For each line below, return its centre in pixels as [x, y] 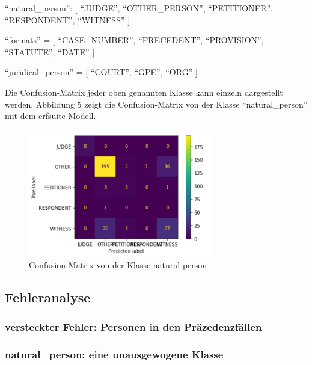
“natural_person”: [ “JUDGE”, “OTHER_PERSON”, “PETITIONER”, [139, 8]
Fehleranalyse [48, 297]
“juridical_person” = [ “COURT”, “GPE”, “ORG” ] [101, 72]
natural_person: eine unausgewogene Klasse [114, 354]
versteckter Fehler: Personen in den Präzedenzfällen [133, 327]
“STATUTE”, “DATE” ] [50, 51]
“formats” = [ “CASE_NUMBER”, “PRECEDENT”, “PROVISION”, [134, 40]
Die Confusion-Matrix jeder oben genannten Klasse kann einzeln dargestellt [144, 92]
